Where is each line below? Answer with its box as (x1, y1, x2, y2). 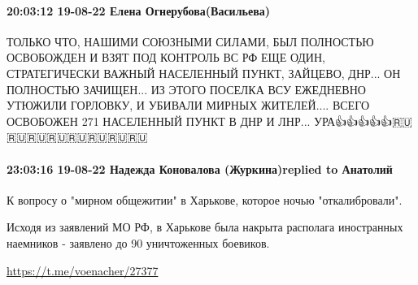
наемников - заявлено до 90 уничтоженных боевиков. (7, 234, 270, 251)
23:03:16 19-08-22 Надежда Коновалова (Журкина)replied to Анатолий (7, 160, 393, 177)
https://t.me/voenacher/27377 (7, 261, 159, 279)
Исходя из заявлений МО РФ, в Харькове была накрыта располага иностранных (7, 218, 403, 235)
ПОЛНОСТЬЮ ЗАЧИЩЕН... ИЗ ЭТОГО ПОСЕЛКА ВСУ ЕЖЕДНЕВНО (7, 80, 366, 97)
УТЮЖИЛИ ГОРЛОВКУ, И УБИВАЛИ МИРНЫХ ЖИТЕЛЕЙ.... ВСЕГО (7, 97, 370, 114)
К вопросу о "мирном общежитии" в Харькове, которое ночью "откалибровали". (7, 191, 403, 208)
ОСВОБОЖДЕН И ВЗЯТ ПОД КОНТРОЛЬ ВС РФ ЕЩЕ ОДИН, (7, 49, 325, 66)
